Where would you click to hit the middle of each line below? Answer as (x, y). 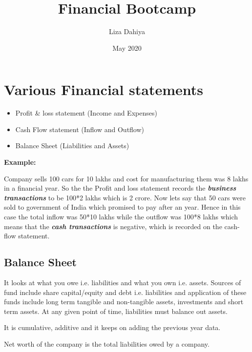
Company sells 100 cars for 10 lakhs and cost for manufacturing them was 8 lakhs (126, 178)
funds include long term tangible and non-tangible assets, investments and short (124, 302)
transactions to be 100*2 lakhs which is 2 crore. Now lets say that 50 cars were (125, 197)
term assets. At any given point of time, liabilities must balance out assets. (116, 311)
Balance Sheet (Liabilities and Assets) (72, 146)
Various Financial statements (104, 89)
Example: (20, 162)
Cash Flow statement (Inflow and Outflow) (80, 129)
